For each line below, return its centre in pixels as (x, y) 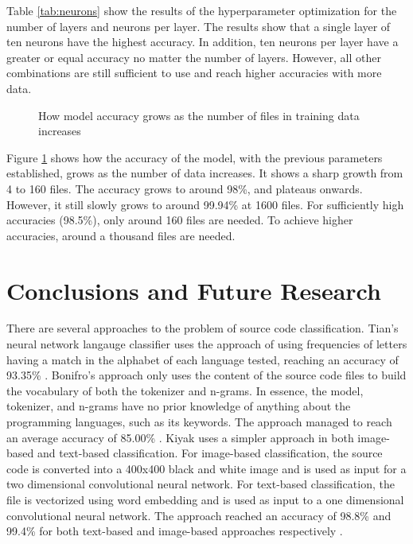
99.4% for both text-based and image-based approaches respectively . (175, 531)
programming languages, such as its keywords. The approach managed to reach (199, 422)
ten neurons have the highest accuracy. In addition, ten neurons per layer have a (203, 42)
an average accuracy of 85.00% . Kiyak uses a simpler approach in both (180, 437)
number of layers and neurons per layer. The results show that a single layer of (199, 26)
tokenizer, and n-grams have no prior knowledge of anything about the (179, 406)
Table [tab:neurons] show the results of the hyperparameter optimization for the (202, 10)
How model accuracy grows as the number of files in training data (199, 115)
